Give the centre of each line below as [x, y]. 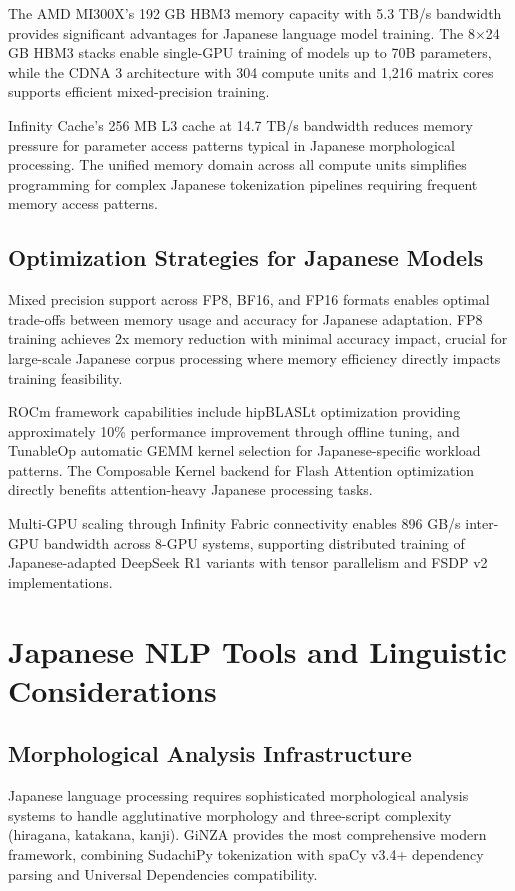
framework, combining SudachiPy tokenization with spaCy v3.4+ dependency [246, 854]
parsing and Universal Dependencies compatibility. [163, 873]
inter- [482, 523]
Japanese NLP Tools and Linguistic [257, 650]
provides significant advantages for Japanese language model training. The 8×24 [254, 32]
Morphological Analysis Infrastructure [210, 753]
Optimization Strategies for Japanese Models [246, 257]
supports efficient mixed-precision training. [139, 91]
